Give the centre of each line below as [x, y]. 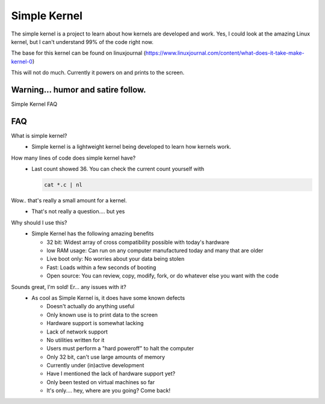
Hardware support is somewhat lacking [95, 323]
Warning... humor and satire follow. [79, 89]
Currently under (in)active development [95, 365]
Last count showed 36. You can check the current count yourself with [118, 169]
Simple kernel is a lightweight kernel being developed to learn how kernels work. [132, 147]
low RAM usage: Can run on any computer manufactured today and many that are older [155, 250]
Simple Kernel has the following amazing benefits [93, 234]
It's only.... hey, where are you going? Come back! [109, 391]
